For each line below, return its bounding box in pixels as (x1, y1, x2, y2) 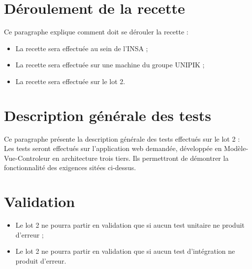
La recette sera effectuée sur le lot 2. (15, 76, 126, 86)
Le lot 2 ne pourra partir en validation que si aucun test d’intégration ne (15, 246, 235, 256)
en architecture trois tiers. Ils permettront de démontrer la (52, 152, 229, 163)
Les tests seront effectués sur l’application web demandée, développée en (4, 143, 222, 153)
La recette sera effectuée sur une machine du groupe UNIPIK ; (15, 60, 205, 70)
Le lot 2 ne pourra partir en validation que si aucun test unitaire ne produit (15, 220, 245, 230)
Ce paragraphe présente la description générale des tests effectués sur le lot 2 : (4, 133, 240, 144)
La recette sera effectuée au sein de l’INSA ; (15, 43, 148, 53)
